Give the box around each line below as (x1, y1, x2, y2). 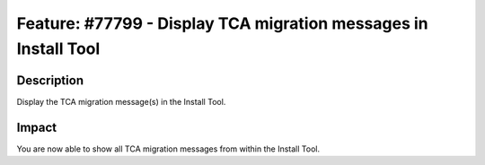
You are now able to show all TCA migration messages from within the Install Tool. (16, 143, 321, 154)
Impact (16, 119, 57, 135)
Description (16, 73, 84, 88)
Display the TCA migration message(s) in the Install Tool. (16, 96, 226, 107)
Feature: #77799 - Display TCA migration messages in (16, 13, 428, 33)
